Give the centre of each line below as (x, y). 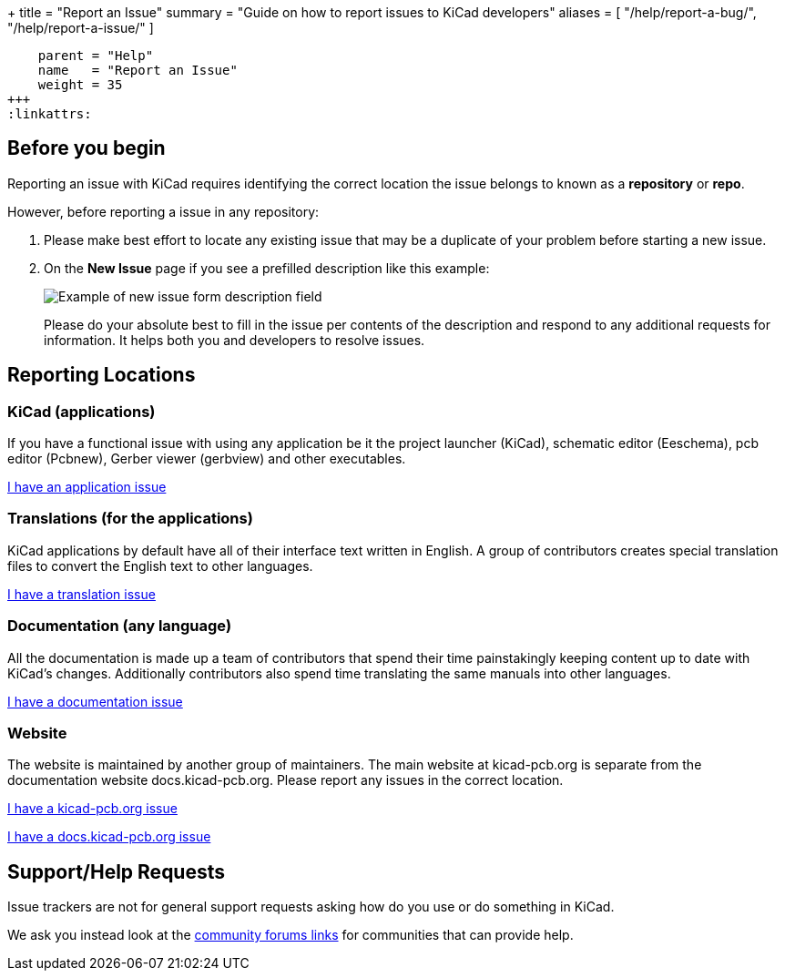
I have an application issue (87, 487)
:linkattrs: (50, 114)
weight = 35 (80, 85)
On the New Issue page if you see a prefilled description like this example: (267, 268)
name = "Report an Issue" (138, 70)
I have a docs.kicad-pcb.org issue (109, 837)
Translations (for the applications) (130, 519)
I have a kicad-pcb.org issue (92, 809)
